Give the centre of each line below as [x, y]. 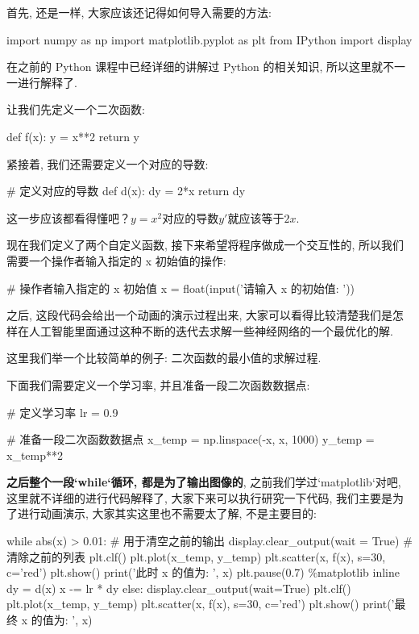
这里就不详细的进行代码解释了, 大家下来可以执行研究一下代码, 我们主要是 [200, 497]
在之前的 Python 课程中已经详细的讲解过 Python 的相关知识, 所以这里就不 [201, 67]
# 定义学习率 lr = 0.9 [62, 412]
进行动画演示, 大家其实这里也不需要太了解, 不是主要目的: [167, 513]
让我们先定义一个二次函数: [76, 109]
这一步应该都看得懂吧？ [68, 217]
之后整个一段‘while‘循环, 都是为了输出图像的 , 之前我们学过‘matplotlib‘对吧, [204, 482]
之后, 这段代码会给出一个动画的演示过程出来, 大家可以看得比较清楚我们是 [200, 315]
